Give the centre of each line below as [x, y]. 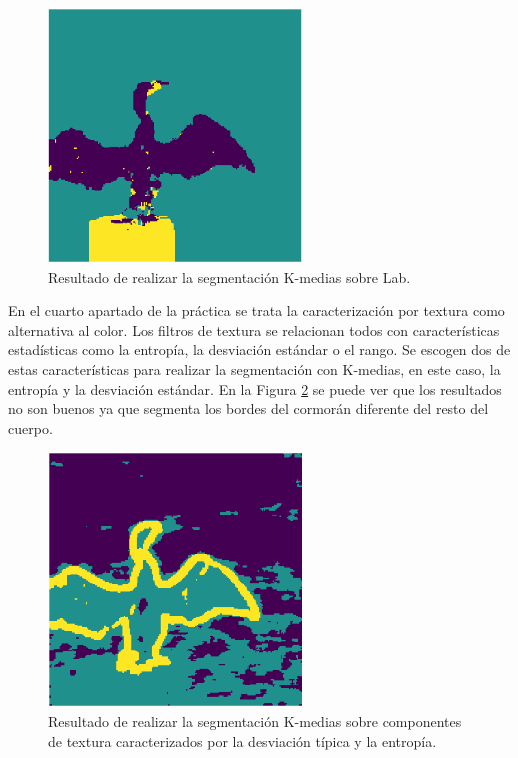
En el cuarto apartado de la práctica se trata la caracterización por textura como [256, 310]
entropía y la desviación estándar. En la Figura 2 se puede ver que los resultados [255, 388]
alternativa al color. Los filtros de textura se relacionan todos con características [254, 329]
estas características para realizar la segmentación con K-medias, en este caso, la [254, 369]
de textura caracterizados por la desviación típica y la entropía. [242, 740]
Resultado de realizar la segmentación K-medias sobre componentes [255, 721]
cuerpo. [30, 427]
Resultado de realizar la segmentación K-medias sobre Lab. [229, 276]
